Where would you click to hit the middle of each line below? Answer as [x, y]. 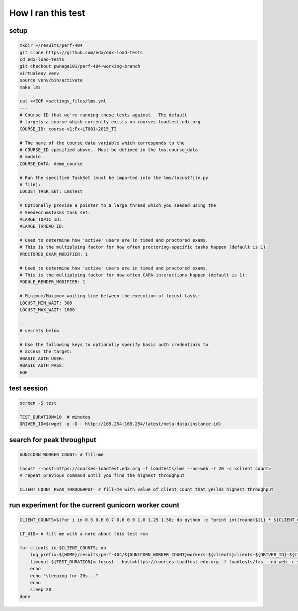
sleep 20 [41, 590]
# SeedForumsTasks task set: [55, 212]
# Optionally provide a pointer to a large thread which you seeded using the [118, 206]
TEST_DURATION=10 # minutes [55, 417]
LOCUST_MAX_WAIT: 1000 [47, 310]
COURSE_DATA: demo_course [51, 164]
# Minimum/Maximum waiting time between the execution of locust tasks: [110, 296]
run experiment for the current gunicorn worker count [94, 505]
